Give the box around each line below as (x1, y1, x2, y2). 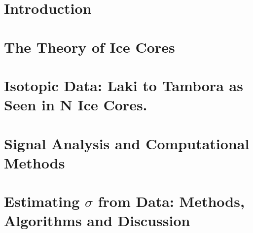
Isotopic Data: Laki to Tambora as (4, 75, 243, 95)
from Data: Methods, (98, 191, 245, 211)
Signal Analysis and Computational (4, 133, 250, 153)
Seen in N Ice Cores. (4, 95, 147, 115)
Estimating (4, 191, 80, 211)
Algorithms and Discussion (4, 210, 190, 231)
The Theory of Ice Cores (4, 36, 175, 57)
